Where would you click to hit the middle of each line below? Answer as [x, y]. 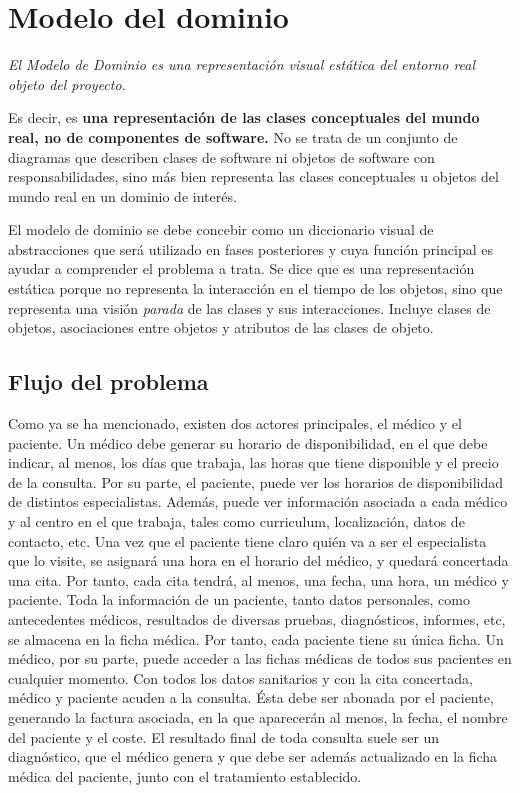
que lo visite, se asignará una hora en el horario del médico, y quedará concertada [258, 560]
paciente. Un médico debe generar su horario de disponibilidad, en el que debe [248, 442]
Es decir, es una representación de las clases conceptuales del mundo [244, 117]
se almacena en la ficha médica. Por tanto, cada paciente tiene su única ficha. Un [256, 638]
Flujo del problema [108, 381]
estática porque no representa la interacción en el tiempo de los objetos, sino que [255, 288]
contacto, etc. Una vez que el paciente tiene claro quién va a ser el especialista [247, 540]
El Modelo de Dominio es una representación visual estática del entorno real [242, 64]
